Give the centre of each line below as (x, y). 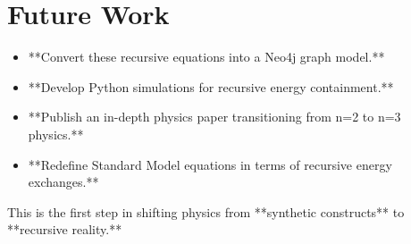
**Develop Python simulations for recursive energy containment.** (211, 86)
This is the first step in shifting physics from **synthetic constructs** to (206, 211)
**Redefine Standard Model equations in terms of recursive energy (210, 164)
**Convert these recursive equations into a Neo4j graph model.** (206, 57)
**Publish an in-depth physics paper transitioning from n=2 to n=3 (214, 117)
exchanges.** (63, 182)
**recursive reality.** (65, 229)
